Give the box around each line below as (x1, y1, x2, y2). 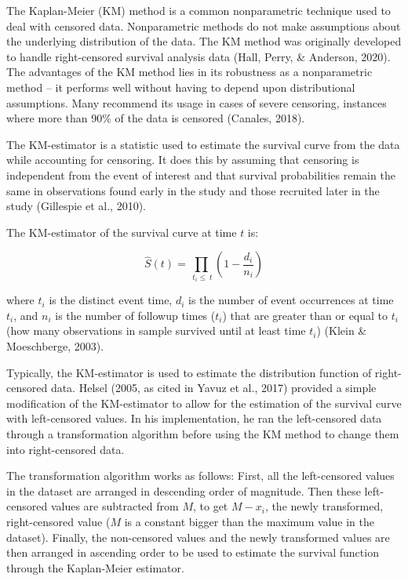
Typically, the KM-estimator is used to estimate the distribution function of (6, 364, 372, 380)
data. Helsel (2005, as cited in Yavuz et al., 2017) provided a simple (50, 379, 377, 396)
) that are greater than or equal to (222, 307, 388, 323)
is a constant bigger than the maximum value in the (124, 514, 374, 529)
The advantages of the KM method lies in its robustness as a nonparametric (6, 64, 373, 80)
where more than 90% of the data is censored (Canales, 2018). (6, 110, 305, 126)
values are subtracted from (50, 498, 179, 514)
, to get (192, 498, 228, 514)
